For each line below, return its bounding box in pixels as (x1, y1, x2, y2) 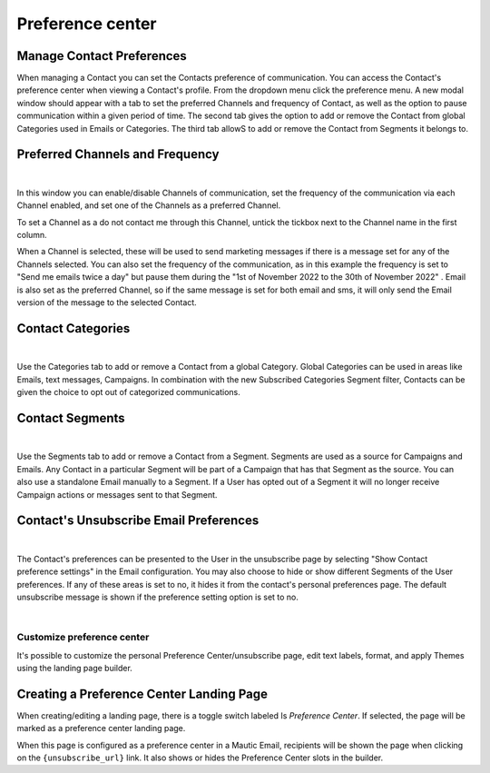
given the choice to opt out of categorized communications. (16, 387, 240, 398)
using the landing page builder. (16, 662, 133, 673)
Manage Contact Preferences (16, 48, 188, 64)
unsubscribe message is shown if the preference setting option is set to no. (16, 591, 299, 603)
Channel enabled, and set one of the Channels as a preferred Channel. (16, 200, 281, 211)
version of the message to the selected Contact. (16, 297, 197, 308)
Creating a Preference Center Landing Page (16, 686, 268, 701)
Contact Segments (16, 410, 126, 426)
